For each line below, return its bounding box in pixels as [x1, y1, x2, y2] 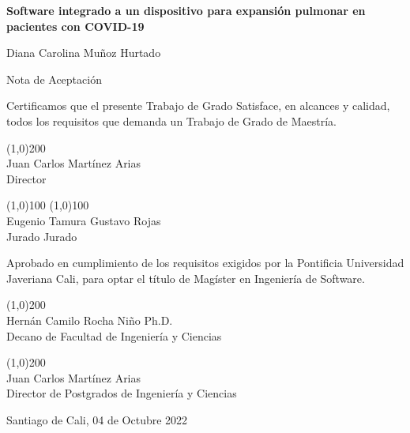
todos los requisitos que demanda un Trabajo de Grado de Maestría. [6, 112, 337, 129]
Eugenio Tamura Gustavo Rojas [6, 212, 161, 228]
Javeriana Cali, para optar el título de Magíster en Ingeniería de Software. [6, 269, 365, 286]
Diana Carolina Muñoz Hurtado [6, 44, 161, 61]
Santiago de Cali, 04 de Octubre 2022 [6, 411, 188, 427]
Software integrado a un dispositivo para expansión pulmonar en [6, 2, 366, 18]
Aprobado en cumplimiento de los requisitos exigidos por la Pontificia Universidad [6, 254, 404, 271]
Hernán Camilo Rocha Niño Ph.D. [6, 311, 173, 328]
